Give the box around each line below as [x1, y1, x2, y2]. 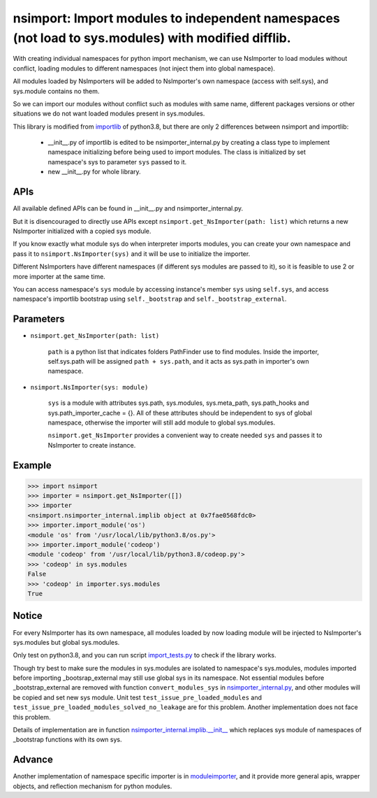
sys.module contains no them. [13, 87, 100, 95]
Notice [13, 610, 43, 622]
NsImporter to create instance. [47, 441, 136, 449]
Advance [13, 754, 54, 766]
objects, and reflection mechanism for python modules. [13, 782, 172, 790]
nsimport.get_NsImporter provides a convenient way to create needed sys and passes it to [47, 431, 323, 440]
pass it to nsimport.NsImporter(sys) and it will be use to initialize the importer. [13, 249, 251, 258]
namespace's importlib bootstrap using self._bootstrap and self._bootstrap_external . [13, 294, 287, 304]
